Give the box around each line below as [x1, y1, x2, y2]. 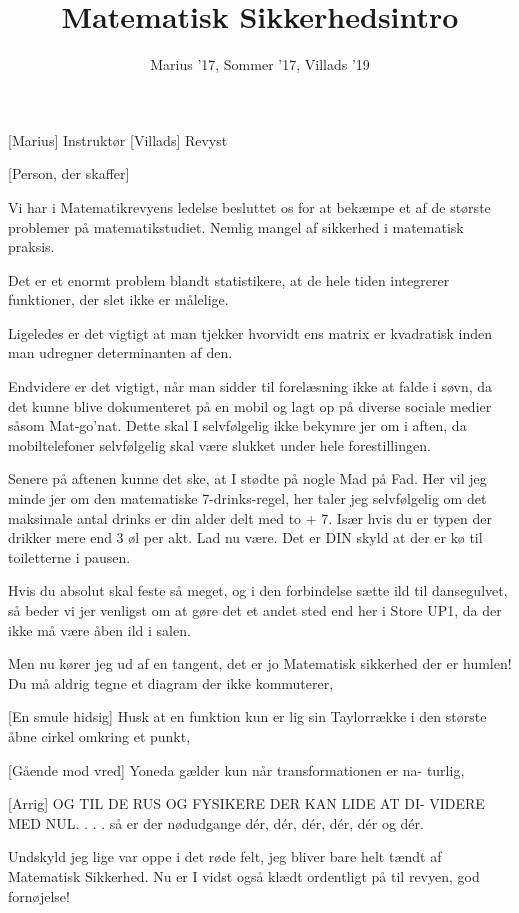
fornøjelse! [8, 885, 70, 906]
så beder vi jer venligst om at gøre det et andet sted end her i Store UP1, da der [8, 600, 502, 620]
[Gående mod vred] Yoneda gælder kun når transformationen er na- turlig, [8, 759, 465, 780]
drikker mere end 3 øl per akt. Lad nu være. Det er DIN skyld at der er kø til [8, 527, 483, 548]
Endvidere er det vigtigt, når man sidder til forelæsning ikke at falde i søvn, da [8, 376, 493, 397]
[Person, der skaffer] [8, 163, 130, 184]
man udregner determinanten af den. [8, 342, 233, 363]
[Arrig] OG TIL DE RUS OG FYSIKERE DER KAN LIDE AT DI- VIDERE [8, 793, 485, 814]
